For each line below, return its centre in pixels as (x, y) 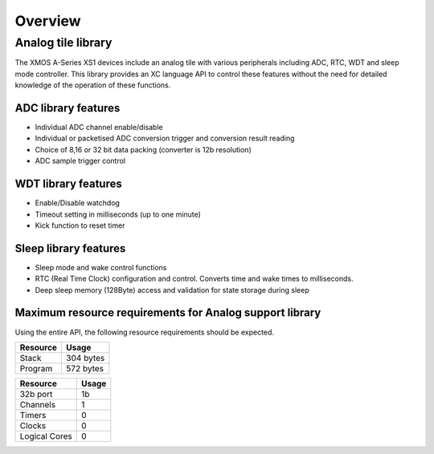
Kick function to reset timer (80, 225)
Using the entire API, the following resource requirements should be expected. (145, 332)
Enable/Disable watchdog (78, 203)
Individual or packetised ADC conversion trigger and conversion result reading (165, 138)
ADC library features (68, 108)
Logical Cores (46, 436)
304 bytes (85, 358)
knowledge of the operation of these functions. (93, 85)
